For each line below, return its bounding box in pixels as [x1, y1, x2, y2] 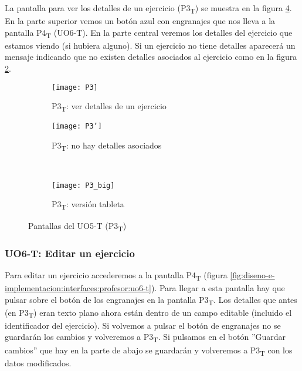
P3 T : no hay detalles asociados [52, 139, 162, 153]
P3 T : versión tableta [52, 198, 124, 212]
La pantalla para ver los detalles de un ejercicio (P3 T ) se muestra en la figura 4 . [5, 2, 292, 15]
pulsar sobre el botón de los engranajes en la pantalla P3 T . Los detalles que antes [5, 293, 297, 307]
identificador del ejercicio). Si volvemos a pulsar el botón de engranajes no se [5, 319, 281, 331]
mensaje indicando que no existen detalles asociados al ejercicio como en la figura [5, 50, 297, 63]
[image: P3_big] [52, 181, 115, 190]
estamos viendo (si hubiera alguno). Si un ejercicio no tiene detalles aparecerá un [5, 39, 296, 51]
